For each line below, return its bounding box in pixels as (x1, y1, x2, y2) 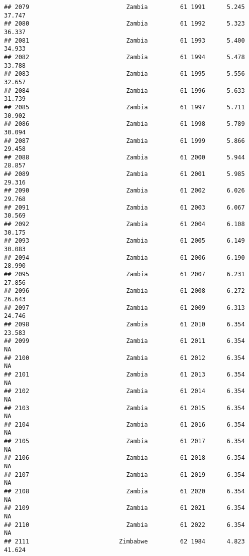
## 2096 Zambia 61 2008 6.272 (4, 287, 245, 295)
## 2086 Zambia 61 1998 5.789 (4, 120, 245, 128)
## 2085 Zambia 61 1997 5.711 (4, 103, 245, 111)
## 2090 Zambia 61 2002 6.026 (4, 187, 245, 195)
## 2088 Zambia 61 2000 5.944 (4, 153, 245, 161)
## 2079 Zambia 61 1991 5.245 (4, 4, 245, 11)
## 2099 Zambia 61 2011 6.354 (4, 337, 245, 345)
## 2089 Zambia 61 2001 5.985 (4, 170, 245, 178)
